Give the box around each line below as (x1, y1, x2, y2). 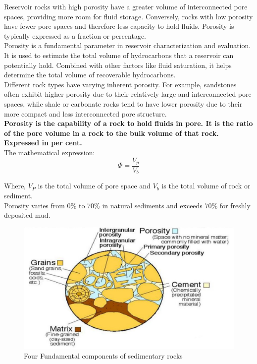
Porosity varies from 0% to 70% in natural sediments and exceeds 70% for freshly (4, 200, 251, 210)
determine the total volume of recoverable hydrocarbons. (4, 69, 176, 80)
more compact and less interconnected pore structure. (4, 108, 167, 119)
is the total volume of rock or (161, 181, 251, 191)
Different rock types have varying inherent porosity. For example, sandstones (4, 79, 237, 89)
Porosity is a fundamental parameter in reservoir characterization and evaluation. (4, 40, 251, 51)
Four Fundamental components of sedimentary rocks (24, 351, 183, 361)
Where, (4, 181, 26, 191)
